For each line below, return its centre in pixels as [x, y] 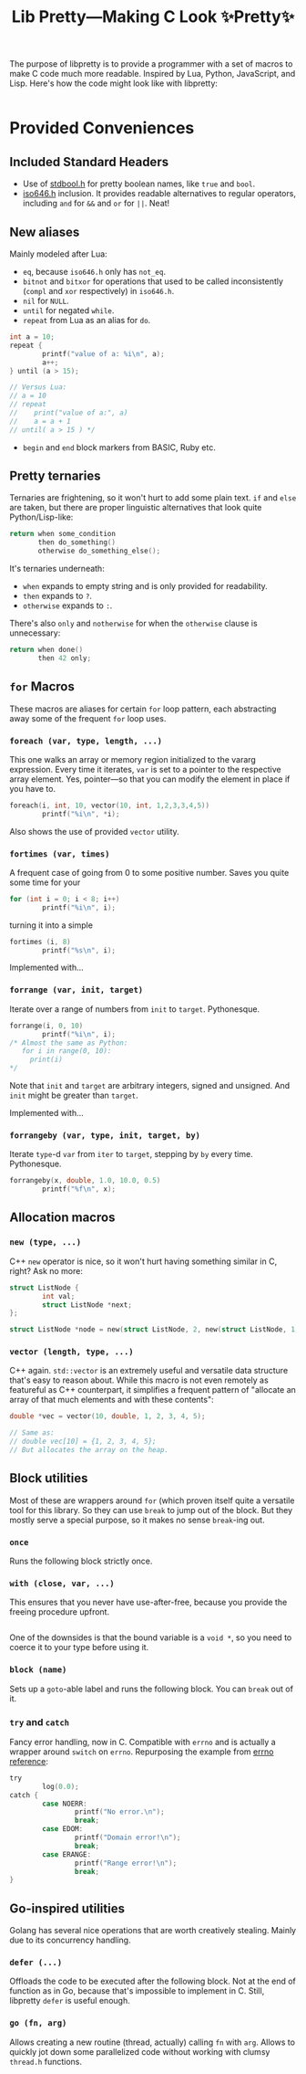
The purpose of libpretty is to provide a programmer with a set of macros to [151, 64]
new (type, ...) [46, 1242]
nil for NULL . [46, 300]
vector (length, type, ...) [71, 1352]
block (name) [38, 1670]
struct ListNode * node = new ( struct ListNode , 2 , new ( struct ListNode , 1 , [154, 1330]
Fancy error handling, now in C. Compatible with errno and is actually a [143, 1742]
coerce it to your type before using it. [79, 1648]
